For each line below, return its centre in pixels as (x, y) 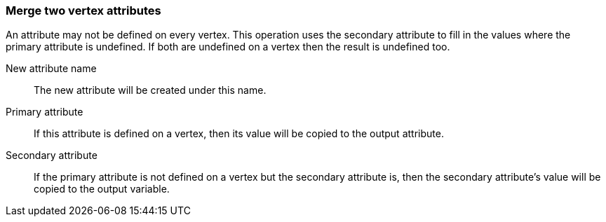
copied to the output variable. (102, 189)
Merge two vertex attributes (83, 11)
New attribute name (51, 69)
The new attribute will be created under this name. (150, 90)
